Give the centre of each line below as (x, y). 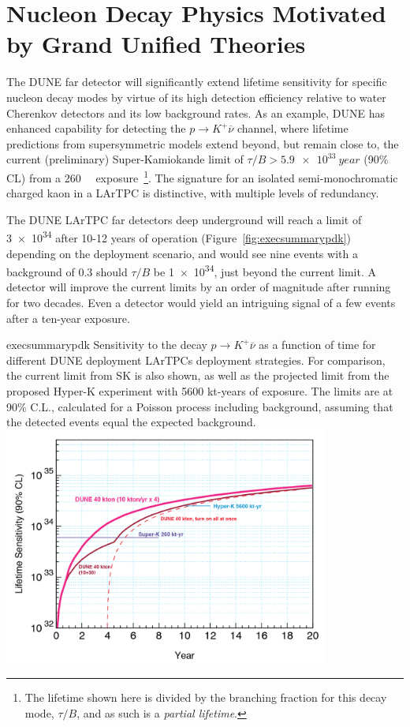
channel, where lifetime (293, 128)
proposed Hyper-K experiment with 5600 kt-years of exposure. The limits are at (200, 390)
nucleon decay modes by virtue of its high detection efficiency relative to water (196, 97)
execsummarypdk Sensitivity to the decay (107, 345)
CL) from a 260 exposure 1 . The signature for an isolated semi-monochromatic (202, 176)
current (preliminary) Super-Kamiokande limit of (125, 159)
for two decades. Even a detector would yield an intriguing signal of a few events (201, 302)
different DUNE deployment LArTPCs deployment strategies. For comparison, (196, 360)
